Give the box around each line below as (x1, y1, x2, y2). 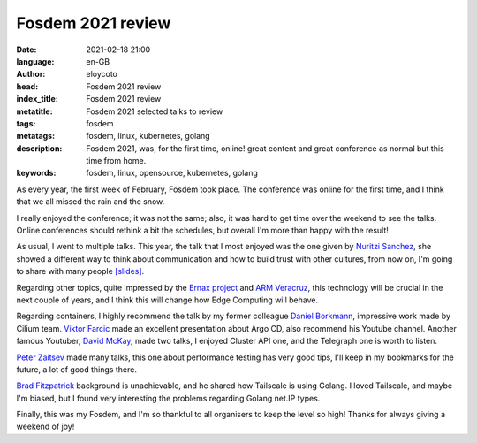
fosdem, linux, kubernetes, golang (86, 131, 211, 141)
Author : (16, 69, 46, 80)
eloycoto (86, 69, 118, 80)
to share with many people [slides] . (16, 266, 145, 277)
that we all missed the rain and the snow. (16, 196, 165, 207)
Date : (16, 44, 37, 55)
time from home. (86, 156, 147, 166)
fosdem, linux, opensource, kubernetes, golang (86, 168, 258, 179)
